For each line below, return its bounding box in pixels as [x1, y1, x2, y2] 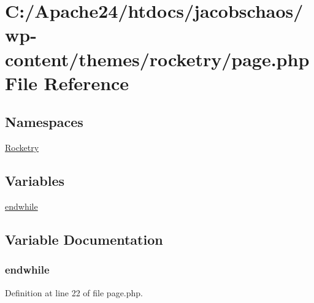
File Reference [5, 70, 129, 95]
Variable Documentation [5, 229, 163, 248]
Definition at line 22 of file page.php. [5, 286, 144, 299]
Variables [5, 171, 65, 190]
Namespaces [5, 112, 83, 131]
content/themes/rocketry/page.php [5, 46, 310, 71]
